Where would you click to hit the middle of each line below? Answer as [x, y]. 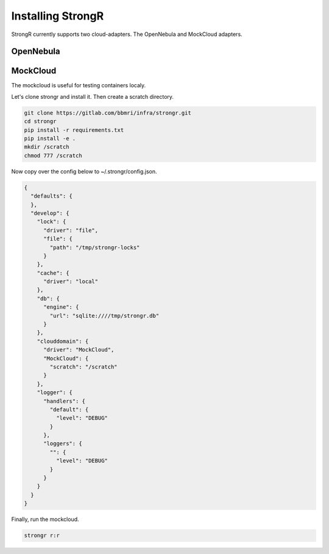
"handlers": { [64, 401]
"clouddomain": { [63, 341]
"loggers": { [63, 444]
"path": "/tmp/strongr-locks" [95, 247]
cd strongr [40, 121]
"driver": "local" [71, 282]
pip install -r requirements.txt [74, 130]
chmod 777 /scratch [53, 155]
